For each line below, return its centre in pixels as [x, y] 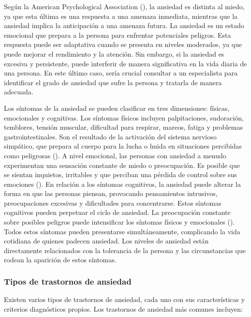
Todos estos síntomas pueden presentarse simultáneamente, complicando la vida [122, 231]
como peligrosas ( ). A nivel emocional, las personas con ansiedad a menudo [115, 155]
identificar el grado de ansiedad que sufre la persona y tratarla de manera [113, 82]
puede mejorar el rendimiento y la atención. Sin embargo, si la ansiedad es [114, 53]
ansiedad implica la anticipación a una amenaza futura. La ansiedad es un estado [124, 25]
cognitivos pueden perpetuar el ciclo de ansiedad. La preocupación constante [117, 212]
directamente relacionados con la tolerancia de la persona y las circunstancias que [125, 250]
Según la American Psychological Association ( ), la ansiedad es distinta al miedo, [124, 6]
